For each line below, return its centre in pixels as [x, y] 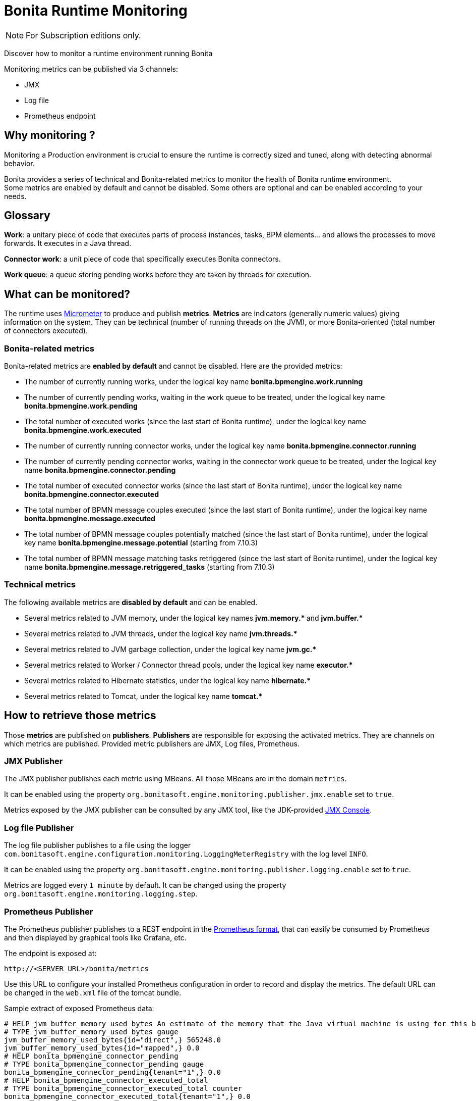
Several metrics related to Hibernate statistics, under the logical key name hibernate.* [168, 680]
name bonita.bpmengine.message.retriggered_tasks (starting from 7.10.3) [150, 567]
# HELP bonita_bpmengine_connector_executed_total [106, 1080]
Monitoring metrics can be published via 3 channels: [91, 69]
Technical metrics [40, 585]
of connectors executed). [46, 331]
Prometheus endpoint [60, 116]
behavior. [19, 163]
